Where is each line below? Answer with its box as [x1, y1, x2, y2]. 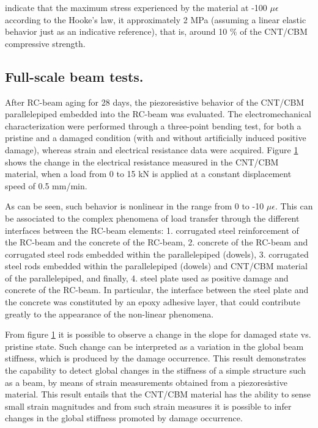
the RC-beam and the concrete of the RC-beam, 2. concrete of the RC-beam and [5, 236, 308, 248]
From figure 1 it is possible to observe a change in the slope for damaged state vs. [5, 328, 311, 341]
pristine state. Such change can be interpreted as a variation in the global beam [5, 339, 304, 352]
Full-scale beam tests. [5, 67, 144, 85]
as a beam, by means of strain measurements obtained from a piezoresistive [5, 375, 287, 388]
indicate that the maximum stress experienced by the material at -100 [5, 1, 267, 13]
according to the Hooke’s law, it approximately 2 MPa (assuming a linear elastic [5, 13, 306, 26]
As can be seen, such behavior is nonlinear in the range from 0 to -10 [5, 200, 264, 212]
